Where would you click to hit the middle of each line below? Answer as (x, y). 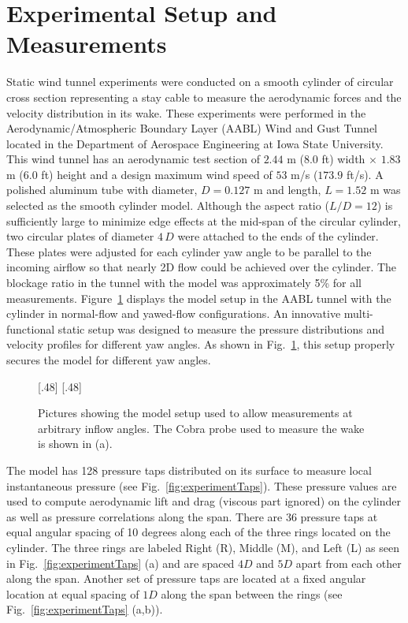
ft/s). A (365, 174)
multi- (358, 313)
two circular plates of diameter (80, 236)
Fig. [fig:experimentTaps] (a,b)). (85, 609)
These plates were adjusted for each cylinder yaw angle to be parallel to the (189, 251)
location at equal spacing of (73, 593)
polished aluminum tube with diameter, (102, 190)
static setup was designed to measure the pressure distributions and (221, 328)
